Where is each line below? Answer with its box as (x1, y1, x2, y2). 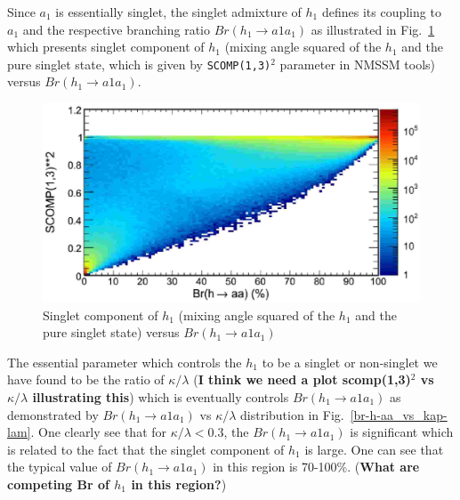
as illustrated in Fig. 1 (311, 20, 435, 38)
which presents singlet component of (7, 37, 205, 56)
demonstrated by (7, 405, 99, 423)
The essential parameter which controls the (7, 352, 242, 371)
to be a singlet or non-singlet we (262, 352, 438, 371)
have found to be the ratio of (7, 370, 165, 389)
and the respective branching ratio (22, 20, 210, 38)
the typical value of (7, 457, 112, 476)
